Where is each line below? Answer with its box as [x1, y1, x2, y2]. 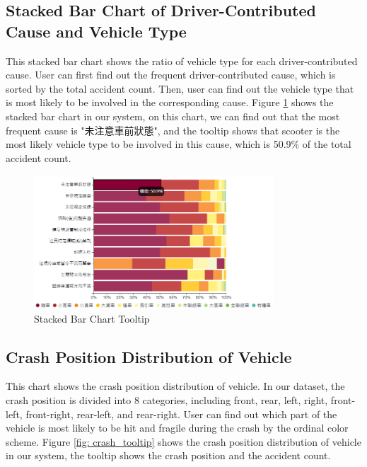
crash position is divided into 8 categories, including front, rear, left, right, [6, 393, 328, 408]
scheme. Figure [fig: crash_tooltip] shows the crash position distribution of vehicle [6, 434, 361, 449]
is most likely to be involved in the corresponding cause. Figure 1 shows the [6, 95, 334, 110]
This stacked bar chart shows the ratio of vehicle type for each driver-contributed [6, 53, 358, 68]
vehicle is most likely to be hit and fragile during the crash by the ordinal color [6, 420, 349, 435]
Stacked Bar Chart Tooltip [34, 311, 150, 325]
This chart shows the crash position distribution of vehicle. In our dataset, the [6, 379, 345, 393]
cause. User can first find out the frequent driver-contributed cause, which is [6, 67, 336, 82]
